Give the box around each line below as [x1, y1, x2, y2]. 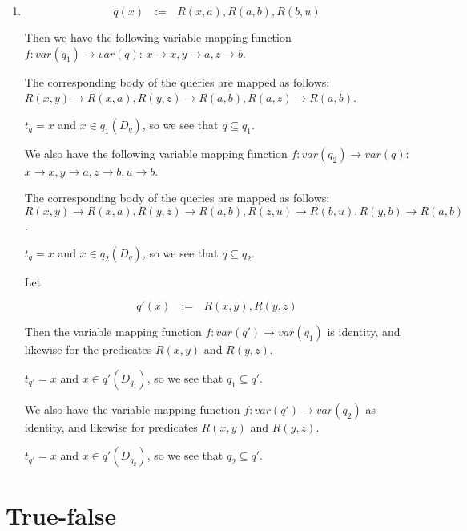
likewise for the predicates [24, 341, 152, 358]
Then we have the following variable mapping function [24, 29, 292, 45]
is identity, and [327, 323, 401, 340]
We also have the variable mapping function [24, 400, 240, 417]
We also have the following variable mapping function [24, 144, 288, 161]
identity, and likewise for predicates [24, 418, 198, 435]
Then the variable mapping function [24, 323, 202, 340]
